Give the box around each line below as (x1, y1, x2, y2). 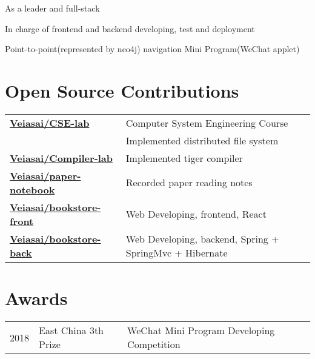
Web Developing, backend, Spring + (125, 231, 279, 246)
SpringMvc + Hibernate (125, 245, 228, 260)
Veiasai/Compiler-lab (10, 150, 113, 165)
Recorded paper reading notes (125, 175, 253, 190)
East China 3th (39, 323, 104, 338)
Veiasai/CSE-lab (10, 115, 90, 130)
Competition (127, 337, 181, 352)
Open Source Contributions (5, 78, 239, 102)
